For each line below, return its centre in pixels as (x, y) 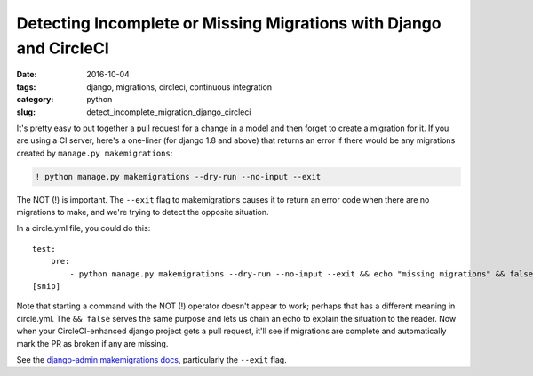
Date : (27, 75)
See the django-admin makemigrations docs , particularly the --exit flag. (152, 359)
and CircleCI (63, 48)
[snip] (47, 286)
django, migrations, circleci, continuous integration (179, 87)
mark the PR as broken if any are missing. (92, 343)
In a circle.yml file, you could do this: (84, 228)
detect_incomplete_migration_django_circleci (169, 112)
